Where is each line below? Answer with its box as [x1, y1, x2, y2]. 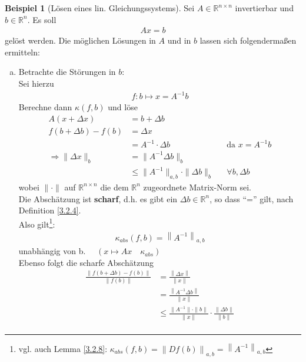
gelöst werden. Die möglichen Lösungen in [5, 34, 156, 47]
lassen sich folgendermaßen [199, 34, 297, 47]
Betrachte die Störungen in [18, 65, 116, 78]
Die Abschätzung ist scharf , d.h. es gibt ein [18, 192, 178, 205]
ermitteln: [5, 45, 40, 58]
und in [167, 34, 191, 47]
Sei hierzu [18, 77, 54, 89]
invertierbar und [235, 2, 294, 14]
